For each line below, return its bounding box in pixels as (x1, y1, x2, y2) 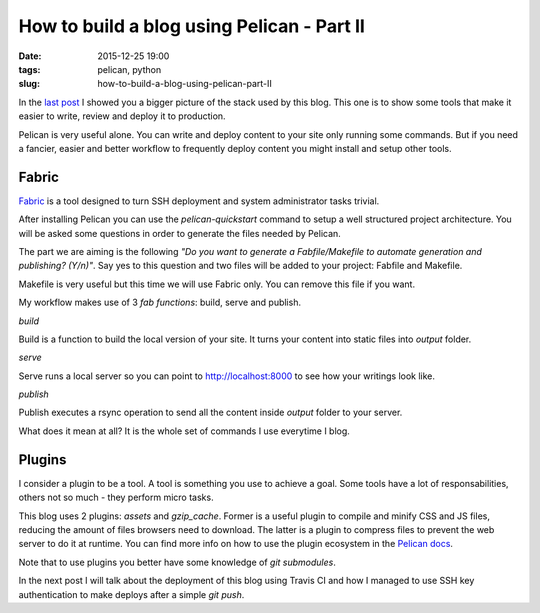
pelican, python (97, 63, 162, 75)
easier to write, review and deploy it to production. (18, 110, 226, 122)
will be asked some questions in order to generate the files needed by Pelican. (18, 227, 342, 239)
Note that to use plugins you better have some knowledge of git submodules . (18, 556, 337, 568)
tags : (18, 63, 41, 75)
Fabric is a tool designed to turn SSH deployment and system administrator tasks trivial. (18, 195, 380, 207)
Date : (18, 50, 42, 62)
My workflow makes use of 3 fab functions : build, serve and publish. (18, 296, 302, 309)
